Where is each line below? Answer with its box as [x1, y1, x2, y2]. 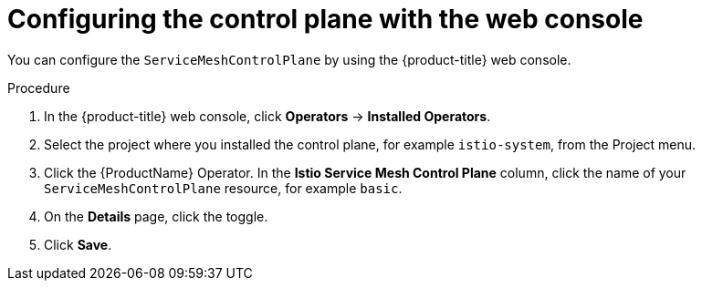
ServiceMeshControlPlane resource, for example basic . [44, 180, 403, 196]
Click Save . [44, 236, 112, 252]
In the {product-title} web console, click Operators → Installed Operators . [44, 108, 491, 124]
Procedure [7, 79, 70, 96]
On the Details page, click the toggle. [44, 208, 268, 224]
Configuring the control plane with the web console [7, 4, 644, 35]
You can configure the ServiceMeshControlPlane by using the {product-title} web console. [7, 51, 571, 67]
